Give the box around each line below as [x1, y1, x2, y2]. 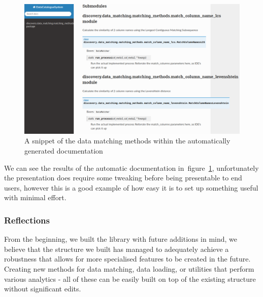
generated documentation [24, 145, 103, 156]
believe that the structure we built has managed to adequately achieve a [4, 243, 229, 254]
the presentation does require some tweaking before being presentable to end [4, 172, 242, 183]
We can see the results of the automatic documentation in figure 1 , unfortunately [4, 162, 259, 173]
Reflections [4, 213, 50, 226]
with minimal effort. [4, 192, 67, 203]
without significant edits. [4, 283, 81, 294]
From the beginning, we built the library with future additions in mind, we [4, 234, 238, 244]
